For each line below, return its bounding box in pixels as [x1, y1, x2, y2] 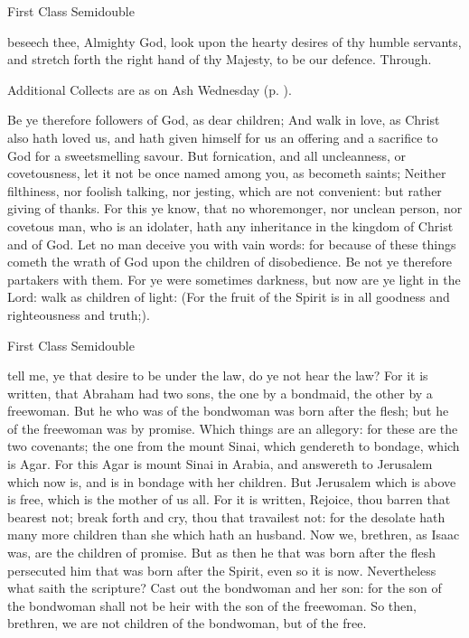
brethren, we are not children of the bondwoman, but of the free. [7, 614, 367, 633]
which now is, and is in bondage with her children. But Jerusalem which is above [7, 472, 456, 491]
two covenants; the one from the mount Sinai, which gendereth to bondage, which [7, 436, 460, 455]
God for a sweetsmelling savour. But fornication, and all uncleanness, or [7, 145, 407, 164]
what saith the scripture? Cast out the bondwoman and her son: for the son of [7, 578, 442, 597]
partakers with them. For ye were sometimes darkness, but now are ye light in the [7, 269, 461, 288]
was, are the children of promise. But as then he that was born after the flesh [7, 543, 436, 562]
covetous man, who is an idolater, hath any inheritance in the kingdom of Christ [7, 216, 454, 235]
